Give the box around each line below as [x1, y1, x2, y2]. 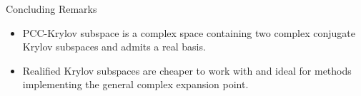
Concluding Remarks [6, 1, 97, 16]
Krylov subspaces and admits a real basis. [22, 39, 206, 54]
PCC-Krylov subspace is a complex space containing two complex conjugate [22, 25, 356, 40]
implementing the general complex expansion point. [22, 77, 249, 92]
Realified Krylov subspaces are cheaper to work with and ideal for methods [22, 63, 352, 78]
